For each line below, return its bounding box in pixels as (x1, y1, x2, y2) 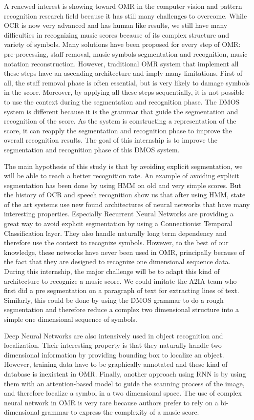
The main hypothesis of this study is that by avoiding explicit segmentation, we (4, 161, 243, 171)
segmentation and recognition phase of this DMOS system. (4, 144, 180, 154)
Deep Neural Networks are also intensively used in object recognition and (4, 330, 223, 340)
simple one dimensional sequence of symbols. (4, 314, 137, 324)
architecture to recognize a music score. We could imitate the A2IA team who (4, 275, 237, 286)
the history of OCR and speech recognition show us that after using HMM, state (4, 189, 246, 200)
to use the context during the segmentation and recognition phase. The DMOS (4, 96, 240, 106)
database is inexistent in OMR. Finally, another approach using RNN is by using (4, 368, 246, 378)
